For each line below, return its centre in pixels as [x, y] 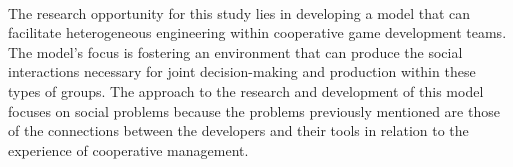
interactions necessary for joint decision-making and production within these [242, 71]
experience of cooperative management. [128, 149]
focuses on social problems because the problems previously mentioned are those [254, 110]
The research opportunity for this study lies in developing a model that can [239, 12]
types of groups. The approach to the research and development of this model [246, 90]
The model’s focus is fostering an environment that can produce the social [235, 51]
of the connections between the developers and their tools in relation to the [238, 130]
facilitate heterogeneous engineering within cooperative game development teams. [257, 32]
